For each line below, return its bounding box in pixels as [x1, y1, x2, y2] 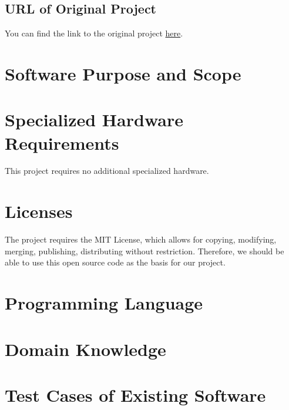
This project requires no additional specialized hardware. [5, 164, 209, 177]
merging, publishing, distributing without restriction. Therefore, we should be [5, 244, 284, 257]
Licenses [5, 199, 73, 223]
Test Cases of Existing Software [5, 382, 266, 406]
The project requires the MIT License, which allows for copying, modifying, [5, 233, 277, 246]
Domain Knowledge [5, 337, 166, 361]
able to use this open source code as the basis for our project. [5, 256, 226, 268]
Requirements [5, 130, 119, 154]
